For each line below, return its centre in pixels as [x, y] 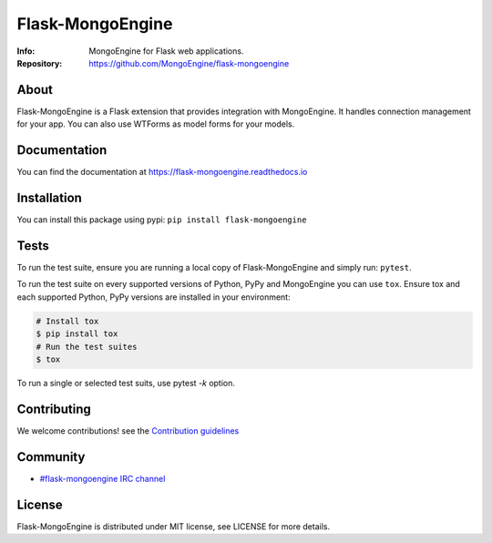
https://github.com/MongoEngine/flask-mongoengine [189, 63]
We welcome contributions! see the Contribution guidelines [128, 430]
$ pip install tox [77, 334]
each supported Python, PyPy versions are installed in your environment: [154, 297]
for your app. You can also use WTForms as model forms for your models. [156, 124]
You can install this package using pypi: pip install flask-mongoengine [162, 220]
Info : [26, 51]
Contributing [54, 409]
